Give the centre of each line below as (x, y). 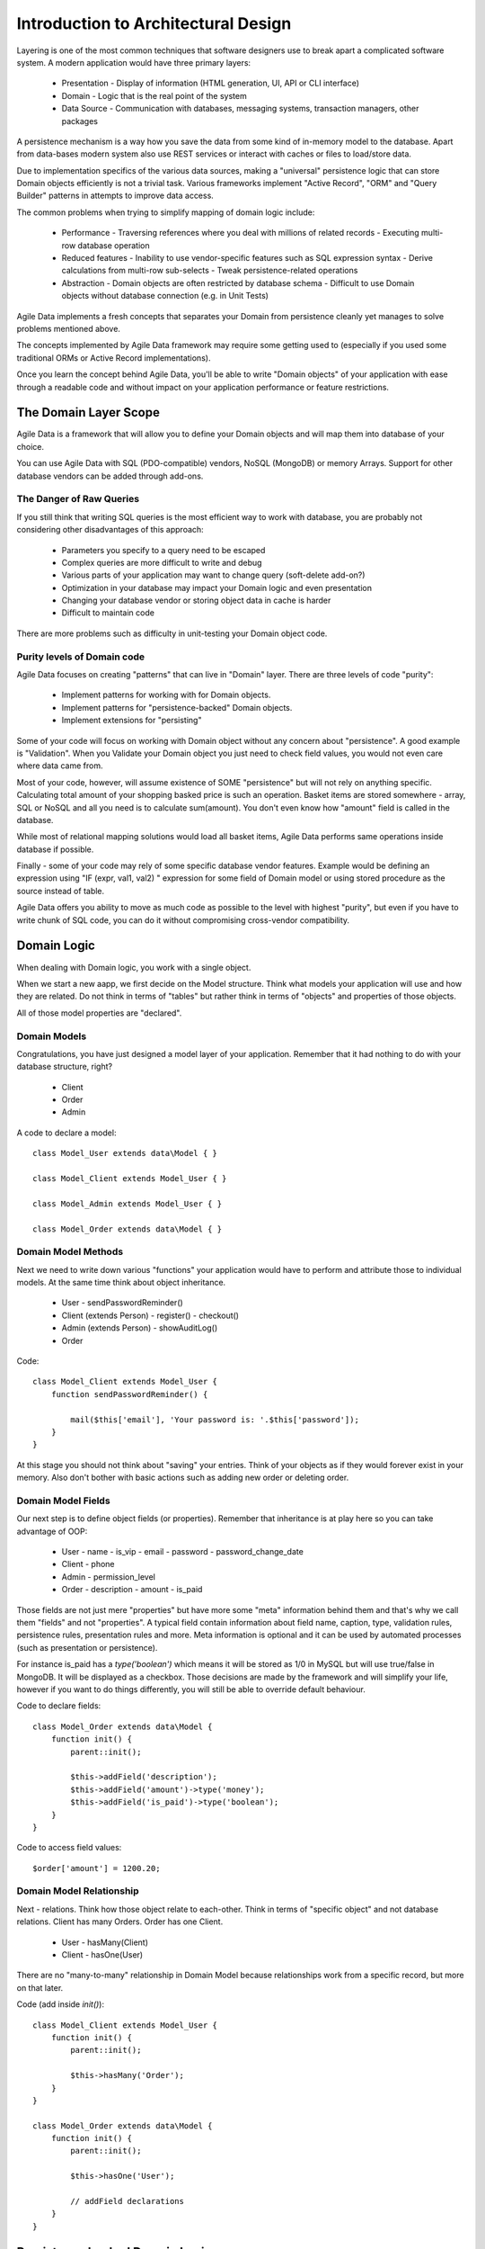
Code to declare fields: (59, 1706)
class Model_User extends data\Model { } (125, 1153)
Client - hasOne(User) (102, 1955)
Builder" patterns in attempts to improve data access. (115, 196)
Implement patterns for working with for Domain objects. (166, 695)
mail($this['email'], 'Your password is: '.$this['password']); (215, 1420)
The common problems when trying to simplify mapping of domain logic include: (166, 212)
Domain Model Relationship (78, 1891)
